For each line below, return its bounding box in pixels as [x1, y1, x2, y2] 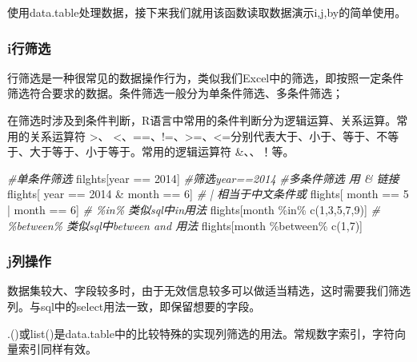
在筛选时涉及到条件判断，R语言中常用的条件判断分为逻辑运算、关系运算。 [7, 112, 397, 128]
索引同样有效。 [18, 340, 97, 357]
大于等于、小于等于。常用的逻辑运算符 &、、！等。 [29, 143, 295, 160]
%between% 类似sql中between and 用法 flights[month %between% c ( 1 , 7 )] [7, 217, 363, 233]
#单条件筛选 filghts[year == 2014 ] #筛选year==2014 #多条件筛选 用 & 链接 [7, 169, 399, 186]
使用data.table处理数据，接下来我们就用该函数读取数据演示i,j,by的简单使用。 [7, 4, 407, 20]
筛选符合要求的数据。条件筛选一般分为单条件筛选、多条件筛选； [7, 85, 343, 101]
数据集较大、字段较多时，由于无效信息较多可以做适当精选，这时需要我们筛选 [7, 282, 411, 299]
